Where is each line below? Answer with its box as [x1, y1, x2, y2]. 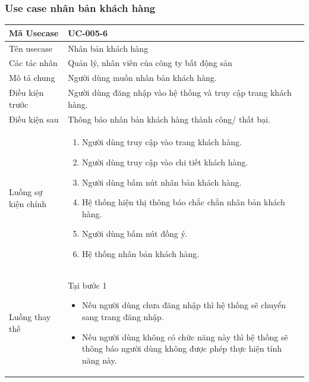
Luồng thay [9, 310, 51, 322]
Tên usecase [9, 42, 52, 54]
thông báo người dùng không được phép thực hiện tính [81, 342, 282, 355]
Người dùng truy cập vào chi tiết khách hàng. [81, 155, 248, 168]
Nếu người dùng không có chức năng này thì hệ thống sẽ [81, 330, 288, 343]
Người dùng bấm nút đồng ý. [81, 227, 187, 240]
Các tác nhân [9, 57, 58, 69]
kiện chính [9, 197, 47, 209]
